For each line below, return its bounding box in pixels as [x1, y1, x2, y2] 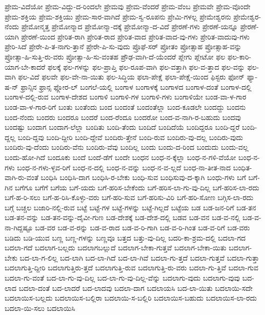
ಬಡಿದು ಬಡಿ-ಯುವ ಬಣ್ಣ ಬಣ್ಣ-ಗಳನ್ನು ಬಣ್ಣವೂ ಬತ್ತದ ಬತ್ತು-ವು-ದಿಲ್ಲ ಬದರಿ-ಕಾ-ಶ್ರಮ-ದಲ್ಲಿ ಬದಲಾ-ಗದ [5, 232, 246, 243]
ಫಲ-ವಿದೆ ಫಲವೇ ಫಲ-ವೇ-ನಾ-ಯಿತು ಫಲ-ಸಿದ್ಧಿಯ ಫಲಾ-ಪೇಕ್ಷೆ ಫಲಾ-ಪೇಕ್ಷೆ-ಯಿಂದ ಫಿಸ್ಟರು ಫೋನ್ [18, 71, 244, 82]
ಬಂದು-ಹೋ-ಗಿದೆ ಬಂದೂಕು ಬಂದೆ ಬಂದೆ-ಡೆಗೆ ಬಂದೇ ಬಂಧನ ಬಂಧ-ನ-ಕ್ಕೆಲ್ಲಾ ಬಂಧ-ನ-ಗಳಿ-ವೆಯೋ [5, 151, 236, 162]
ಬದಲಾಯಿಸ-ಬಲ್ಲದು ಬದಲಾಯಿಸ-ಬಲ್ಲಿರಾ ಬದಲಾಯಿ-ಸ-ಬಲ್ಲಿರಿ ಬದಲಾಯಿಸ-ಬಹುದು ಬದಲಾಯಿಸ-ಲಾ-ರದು [5, 292, 257, 303]
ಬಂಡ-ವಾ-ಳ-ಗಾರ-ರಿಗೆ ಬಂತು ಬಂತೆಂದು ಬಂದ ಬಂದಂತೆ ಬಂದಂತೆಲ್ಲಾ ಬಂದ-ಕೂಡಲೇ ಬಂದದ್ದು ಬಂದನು [5, 101, 246, 112]
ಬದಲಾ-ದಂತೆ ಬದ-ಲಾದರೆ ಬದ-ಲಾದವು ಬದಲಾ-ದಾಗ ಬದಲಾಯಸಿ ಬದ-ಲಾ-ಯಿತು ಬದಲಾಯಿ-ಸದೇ [18, 282, 253, 293]
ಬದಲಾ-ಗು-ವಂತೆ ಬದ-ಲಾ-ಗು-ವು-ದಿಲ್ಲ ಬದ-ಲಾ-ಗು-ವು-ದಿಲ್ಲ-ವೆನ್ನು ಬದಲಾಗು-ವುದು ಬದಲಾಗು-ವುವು [5, 272, 240, 283]
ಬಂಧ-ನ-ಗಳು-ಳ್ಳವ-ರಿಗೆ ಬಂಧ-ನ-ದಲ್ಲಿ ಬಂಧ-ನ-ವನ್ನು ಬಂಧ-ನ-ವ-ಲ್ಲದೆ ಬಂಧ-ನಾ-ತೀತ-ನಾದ [17, 162, 231, 172]
